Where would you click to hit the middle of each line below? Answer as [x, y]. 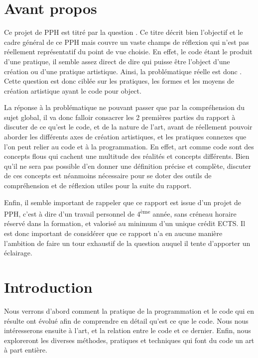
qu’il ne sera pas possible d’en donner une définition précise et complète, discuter [128, 166]
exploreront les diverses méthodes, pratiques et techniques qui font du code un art [129, 340]
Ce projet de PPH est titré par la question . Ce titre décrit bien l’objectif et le [124, 32]
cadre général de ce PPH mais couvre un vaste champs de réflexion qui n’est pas [127, 42]
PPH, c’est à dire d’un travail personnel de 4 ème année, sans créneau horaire [120, 213]
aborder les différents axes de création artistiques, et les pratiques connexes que [125, 137]
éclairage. [18, 253]
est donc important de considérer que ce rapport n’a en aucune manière [113, 233]
